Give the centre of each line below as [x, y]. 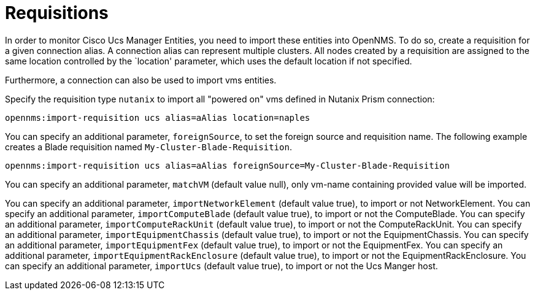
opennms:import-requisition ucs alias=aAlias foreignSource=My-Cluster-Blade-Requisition [227, 165]
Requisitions [57, 13]
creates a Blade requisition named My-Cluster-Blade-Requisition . [148, 147]
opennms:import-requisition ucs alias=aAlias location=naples [158, 117]
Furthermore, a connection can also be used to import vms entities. [141, 80]
